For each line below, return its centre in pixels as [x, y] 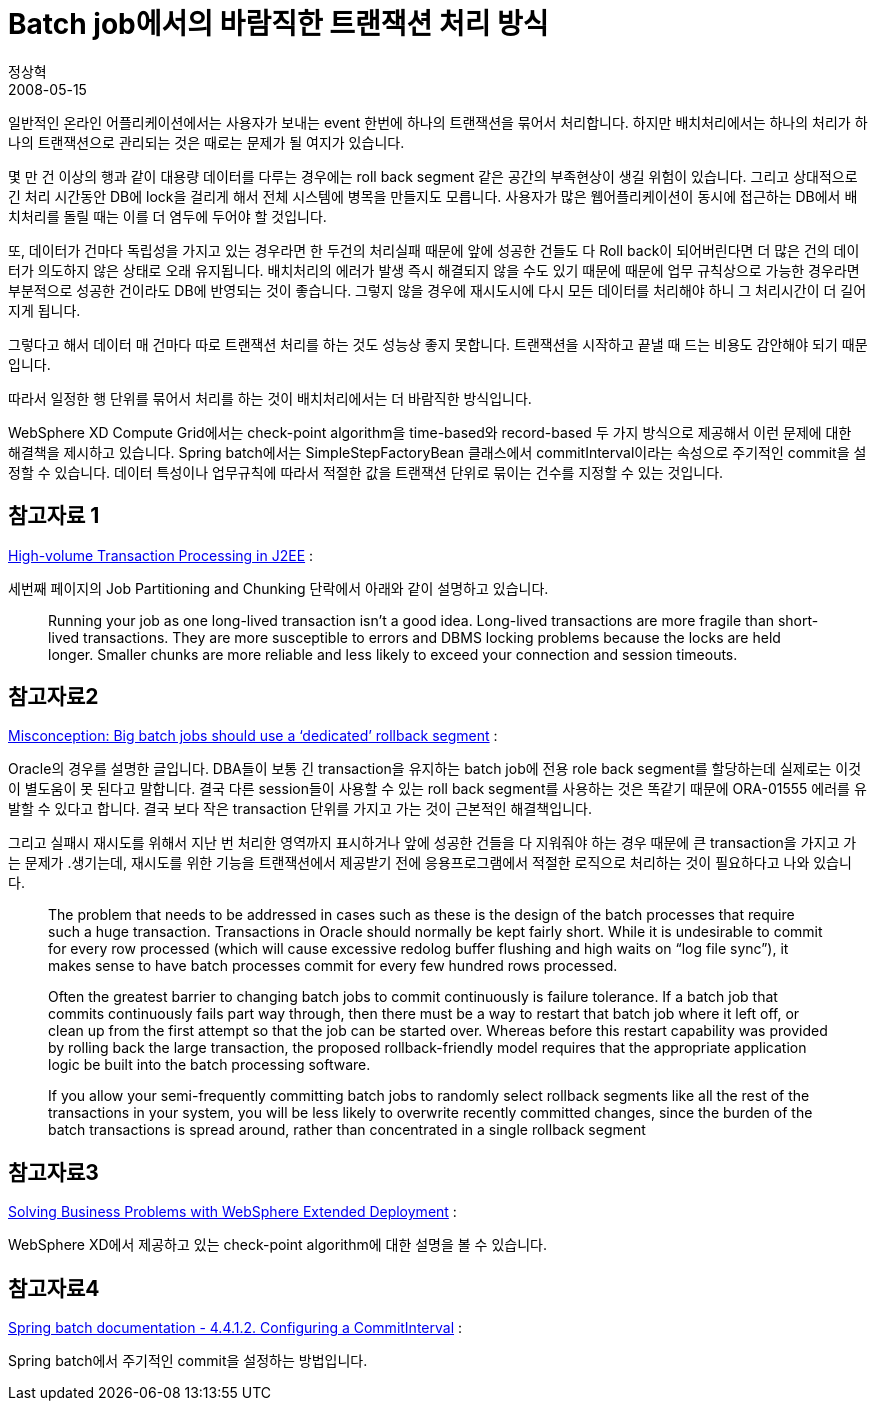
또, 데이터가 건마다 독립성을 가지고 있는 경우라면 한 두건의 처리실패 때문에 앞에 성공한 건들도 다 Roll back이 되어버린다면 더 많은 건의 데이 [434, 250]
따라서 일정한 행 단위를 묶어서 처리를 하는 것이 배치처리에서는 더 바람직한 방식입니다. [270, 398]
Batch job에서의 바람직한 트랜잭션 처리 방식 [278, 24]
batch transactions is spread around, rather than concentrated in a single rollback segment [347, 1130]
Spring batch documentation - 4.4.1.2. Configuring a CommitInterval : [235, 1328]
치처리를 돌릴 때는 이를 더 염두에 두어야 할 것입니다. [167, 216]
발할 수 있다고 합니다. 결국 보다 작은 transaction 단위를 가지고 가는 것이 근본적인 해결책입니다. [300, 809]
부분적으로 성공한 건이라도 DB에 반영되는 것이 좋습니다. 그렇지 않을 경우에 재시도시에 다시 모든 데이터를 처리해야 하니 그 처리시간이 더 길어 [437, 290]
